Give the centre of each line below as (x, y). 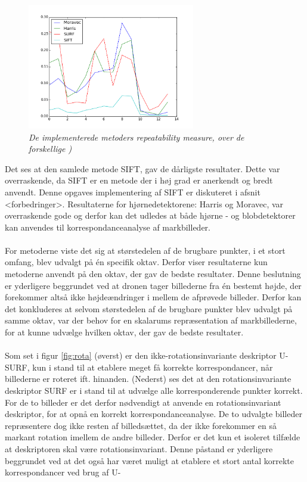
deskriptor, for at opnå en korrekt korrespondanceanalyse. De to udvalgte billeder (153, 414)
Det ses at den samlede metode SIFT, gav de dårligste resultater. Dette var (142, 168)
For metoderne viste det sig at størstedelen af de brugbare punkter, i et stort (145, 250)
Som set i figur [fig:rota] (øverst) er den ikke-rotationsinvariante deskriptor (141, 355)
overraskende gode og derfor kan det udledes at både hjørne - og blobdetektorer (150, 215)
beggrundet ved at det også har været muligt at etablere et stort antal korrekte (149, 460)
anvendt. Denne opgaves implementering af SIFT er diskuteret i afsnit (133, 192)
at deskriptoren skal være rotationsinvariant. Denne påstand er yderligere (139, 448)
